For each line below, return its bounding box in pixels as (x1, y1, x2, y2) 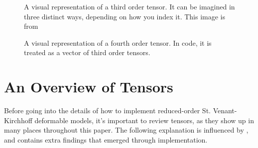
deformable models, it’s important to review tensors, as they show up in (34, 115, 254, 125)
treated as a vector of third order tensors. (24, 47, 150, 58)
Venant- (213, 105, 237, 116)
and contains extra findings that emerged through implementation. (4, 134, 208, 145)
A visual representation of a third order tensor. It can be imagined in (24, 1, 235, 11)
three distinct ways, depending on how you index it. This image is (24, 11, 226, 21)
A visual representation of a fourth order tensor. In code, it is (24, 37, 212, 48)
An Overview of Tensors (4, 76, 173, 97)
